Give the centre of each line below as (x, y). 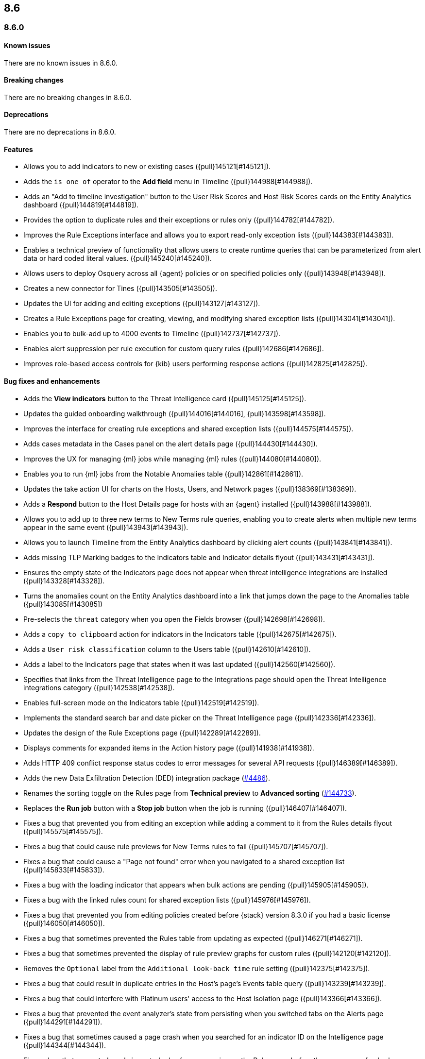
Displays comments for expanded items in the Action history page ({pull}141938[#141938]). (169, 748)
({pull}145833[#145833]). (64, 870)
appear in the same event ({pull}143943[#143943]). (106, 527)
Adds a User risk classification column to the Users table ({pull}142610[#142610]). (167, 649)
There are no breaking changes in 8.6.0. (68, 97)
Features (18, 149)
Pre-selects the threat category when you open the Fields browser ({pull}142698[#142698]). (174, 619)
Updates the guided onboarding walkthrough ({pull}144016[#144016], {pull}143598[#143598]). (175, 413)
